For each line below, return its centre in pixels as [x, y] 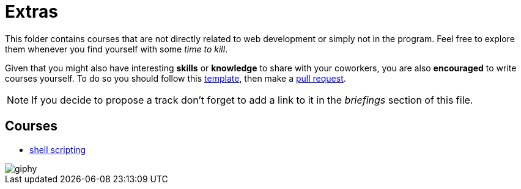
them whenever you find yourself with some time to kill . [116, 49]
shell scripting [58, 149]
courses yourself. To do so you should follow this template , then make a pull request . [176, 78]
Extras [31, 12]
